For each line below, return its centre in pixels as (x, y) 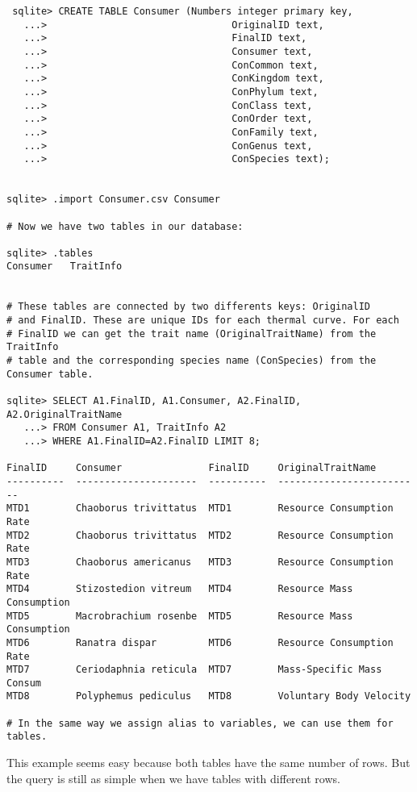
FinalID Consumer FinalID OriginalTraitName (192, 468)
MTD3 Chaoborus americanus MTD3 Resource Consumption (200, 562)
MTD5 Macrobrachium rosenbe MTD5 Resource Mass (180, 616)
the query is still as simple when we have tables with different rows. (173, 778)
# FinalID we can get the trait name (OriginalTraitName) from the (192, 333)
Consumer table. (50, 374)
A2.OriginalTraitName (65, 414)
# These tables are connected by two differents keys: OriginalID (189, 307)
